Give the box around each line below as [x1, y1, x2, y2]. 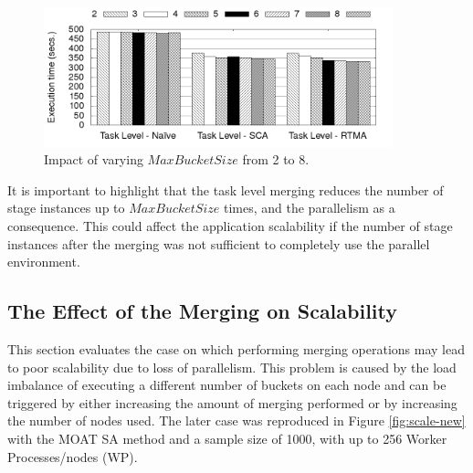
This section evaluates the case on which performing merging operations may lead [7, 339, 466, 358]
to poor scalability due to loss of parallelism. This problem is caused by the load [7, 357, 457, 376]
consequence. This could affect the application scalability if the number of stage [7, 216, 453, 235]
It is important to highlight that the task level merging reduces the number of [7, 180, 444, 199]
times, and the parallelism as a [223, 198, 395, 217]
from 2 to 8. [242, 150, 310, 169]
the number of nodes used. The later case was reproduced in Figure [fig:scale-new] [7, 411, 466, 430]
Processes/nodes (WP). [7, 447, 138, 466]
